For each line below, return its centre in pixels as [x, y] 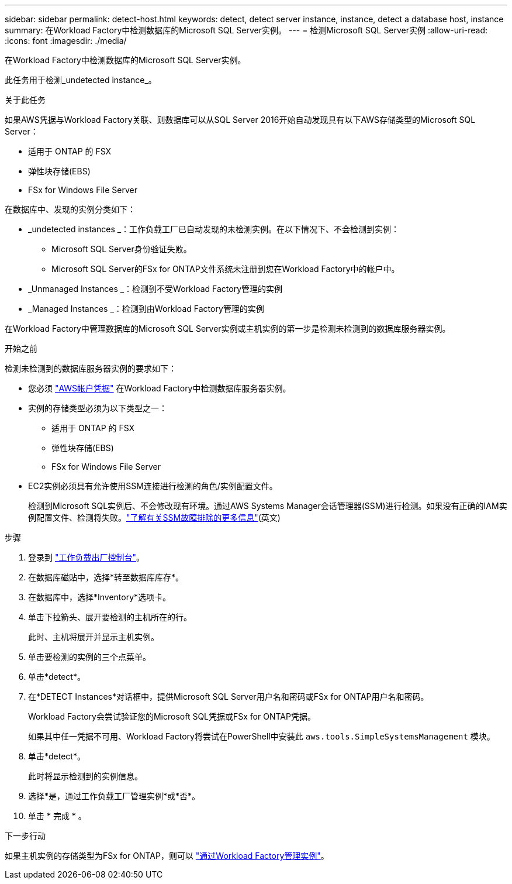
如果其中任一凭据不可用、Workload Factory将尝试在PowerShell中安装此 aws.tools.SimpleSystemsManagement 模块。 [262, 736]
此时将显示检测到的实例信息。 [85, 776]
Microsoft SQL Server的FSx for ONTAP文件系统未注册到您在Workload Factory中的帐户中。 [226, 269]
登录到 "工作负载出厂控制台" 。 [86, 557]
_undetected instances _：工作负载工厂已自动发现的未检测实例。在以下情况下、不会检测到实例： [214, 229]
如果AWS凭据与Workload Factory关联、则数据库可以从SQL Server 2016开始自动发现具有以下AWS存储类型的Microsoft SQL [240, 120]
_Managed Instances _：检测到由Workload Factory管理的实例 [146, 309]
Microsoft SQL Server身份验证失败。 [122, 249]
